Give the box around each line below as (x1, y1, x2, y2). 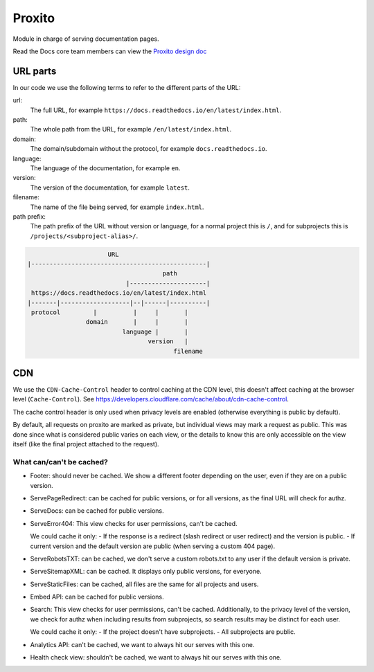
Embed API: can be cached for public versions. (30, 592, 164, 601)
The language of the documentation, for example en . (30, 163, 181, 172)
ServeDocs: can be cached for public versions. (30, 507, 164, 515)
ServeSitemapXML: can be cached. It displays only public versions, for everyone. (30, 567, 262, 576)
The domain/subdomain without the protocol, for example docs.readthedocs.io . (30, 145, 267, 153)
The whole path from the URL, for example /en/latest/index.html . (30, 125, 232, 134)
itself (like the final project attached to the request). (12, 440, 159, 448)
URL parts (12, 65, 57, 77)
